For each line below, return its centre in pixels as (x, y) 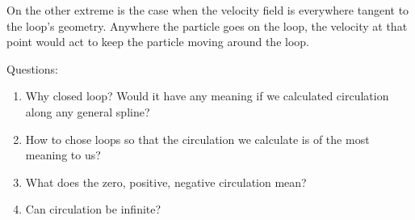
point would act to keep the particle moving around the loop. (158, 42)
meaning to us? (63, 155)
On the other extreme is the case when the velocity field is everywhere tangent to (208, 10)
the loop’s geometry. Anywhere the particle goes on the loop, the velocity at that (207, 25)
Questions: (32, 68)
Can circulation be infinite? (93, 209)
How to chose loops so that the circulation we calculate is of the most (197, 139)
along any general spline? (88, 111)
